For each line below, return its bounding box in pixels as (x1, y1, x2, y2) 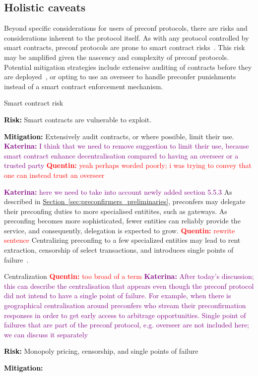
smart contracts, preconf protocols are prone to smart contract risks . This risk (4, 42, 245, 53)
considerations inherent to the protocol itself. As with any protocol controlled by (4, 32, 249, 43)
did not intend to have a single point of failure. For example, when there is (4, 290, 231, 301)
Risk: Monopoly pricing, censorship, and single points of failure (4, 346, 198, 356)
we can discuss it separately (4, 329, 88, 339)
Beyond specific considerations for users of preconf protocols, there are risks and (4, 23, 248, 33)
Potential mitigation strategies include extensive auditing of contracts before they (4, 61, 252, 72)
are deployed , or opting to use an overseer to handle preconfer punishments (4, 71, 236, 82)
